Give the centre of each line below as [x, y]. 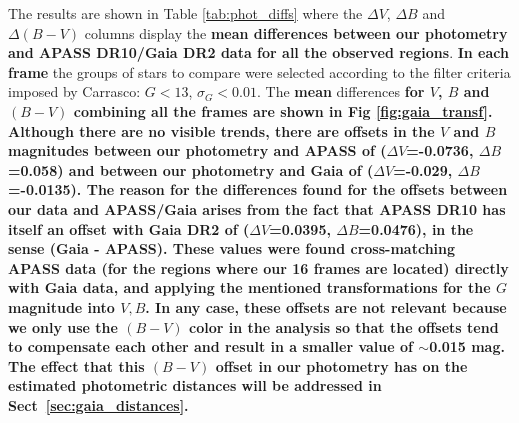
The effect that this [76, 365]
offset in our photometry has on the [341, 365]
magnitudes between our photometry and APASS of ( [197, 150]
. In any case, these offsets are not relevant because [326, 306]
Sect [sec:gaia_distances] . [98, 404]
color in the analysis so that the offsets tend [344, 326]
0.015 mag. [467, 346]
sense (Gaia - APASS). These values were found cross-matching [232, 248]
